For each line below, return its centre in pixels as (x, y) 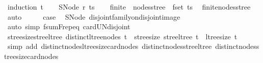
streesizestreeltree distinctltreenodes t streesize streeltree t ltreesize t (122, 36)
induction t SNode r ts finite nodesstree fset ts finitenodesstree (129, 7)
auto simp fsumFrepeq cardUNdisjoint (69, 26)
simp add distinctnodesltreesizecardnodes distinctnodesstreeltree (110, 46)
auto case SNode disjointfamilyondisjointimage (94, 16)
